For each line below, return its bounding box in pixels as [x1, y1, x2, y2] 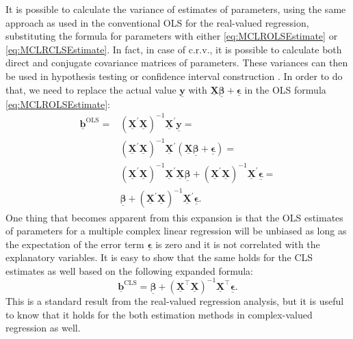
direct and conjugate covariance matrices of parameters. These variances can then [5, 55, 348, 70]
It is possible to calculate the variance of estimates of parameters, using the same [5, 2, 346, 16]
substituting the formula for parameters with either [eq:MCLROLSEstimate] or [5, 29, 338, 43]
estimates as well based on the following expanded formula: [5, 263, 253, 277]
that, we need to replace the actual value [5, 82, 176, 96]
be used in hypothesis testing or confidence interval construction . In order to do [5, 68, 343, 83]
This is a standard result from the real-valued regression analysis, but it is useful [5, 293, 344, 308]
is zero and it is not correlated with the [155, 236, 320, 251]
